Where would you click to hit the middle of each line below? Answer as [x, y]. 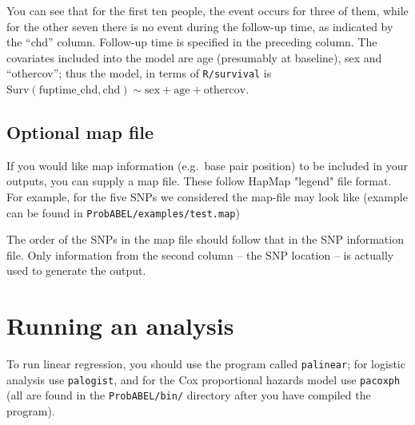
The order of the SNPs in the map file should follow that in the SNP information [205, 239]
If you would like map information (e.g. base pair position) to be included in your [207, 165]
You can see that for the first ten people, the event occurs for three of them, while [207, 10]
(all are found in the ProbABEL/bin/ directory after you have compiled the [189, 395]
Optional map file [80, 132]
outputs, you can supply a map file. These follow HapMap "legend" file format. [199, 181]
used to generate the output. [76, 270]
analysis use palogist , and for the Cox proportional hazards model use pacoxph [204, 379]
